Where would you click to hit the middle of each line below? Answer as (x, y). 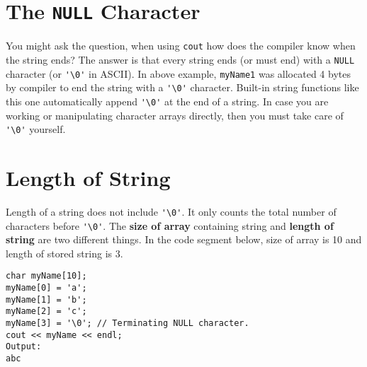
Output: (24, 347)
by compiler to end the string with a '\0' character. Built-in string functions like (182, 87)
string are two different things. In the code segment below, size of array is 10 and (184, 239)
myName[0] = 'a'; (46, 288)
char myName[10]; (46, 276)
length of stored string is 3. (64, 253)
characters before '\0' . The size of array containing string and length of (170, 225)
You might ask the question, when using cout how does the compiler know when (181, 46)
